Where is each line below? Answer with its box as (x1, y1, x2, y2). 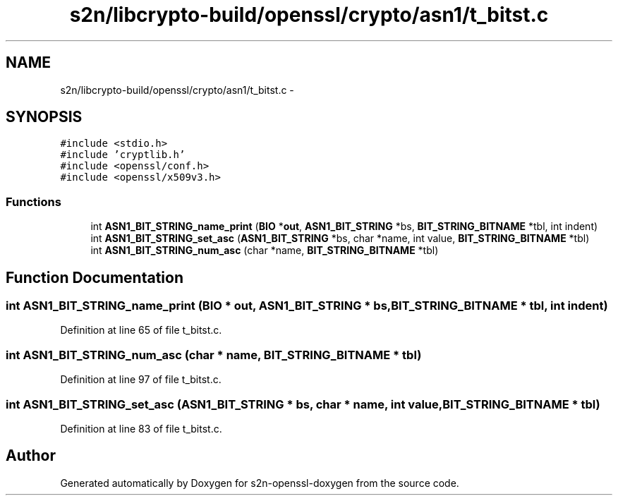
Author (6, 447, 56, 465)
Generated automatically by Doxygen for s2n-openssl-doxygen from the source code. (60, 476, 459, 489)
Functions (6, 194, 61, 209)
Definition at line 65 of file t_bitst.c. (60, 324, 222, 337)
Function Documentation (6, 268, 183, 286)
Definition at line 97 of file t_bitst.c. (60, 373, 222, 386)
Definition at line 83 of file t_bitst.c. (60, 422, 222, 435)
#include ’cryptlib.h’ (60, 149, 186, 161)
